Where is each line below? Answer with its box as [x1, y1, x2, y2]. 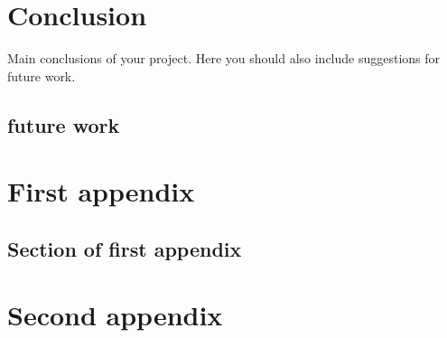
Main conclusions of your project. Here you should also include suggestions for [7, 49, 441, 68]
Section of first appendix [7, 234, 242, 262]
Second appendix [7, 296, 223, 333]
